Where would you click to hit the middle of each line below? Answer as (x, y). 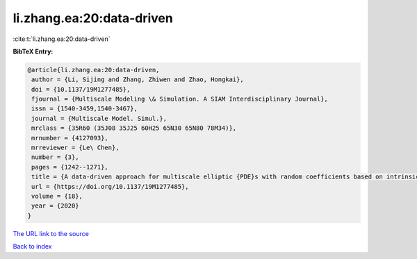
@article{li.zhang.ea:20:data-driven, (93, 70)
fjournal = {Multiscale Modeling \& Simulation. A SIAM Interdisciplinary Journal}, (180, 99)
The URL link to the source (51, 233)
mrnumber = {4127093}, (70, 138)
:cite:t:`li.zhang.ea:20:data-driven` (62, 39)
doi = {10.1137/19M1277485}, (81, 89)
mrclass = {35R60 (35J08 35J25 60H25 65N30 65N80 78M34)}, (134, 128)
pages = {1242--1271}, (70, 167)
